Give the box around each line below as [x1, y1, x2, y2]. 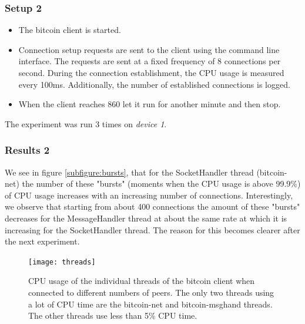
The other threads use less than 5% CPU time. [28, 309, 197, 322]
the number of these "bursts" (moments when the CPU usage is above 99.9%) [22, 177, 301, 190]
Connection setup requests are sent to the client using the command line [18, 43, 280, 55]
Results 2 [5, 143, 50, 157]
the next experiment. [5, 235, 80, 247]
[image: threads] [28, 257, 96, 266]
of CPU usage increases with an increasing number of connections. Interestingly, [5, 189, 293, 201]
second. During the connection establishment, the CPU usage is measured [18, 67, 284, 78]
